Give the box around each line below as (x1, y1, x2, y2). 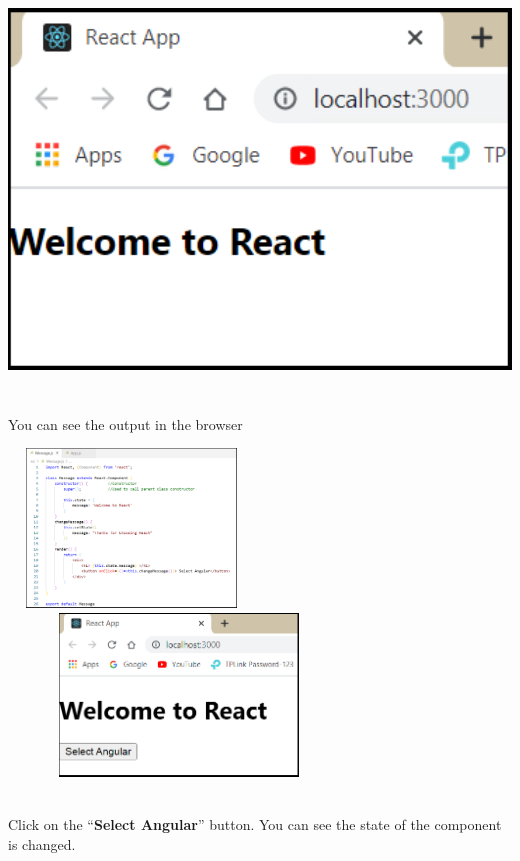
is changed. (8, 834, 76, 855)
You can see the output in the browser (8, 413, 243, 434)
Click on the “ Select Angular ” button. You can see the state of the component (8, 814, 502, 835)
